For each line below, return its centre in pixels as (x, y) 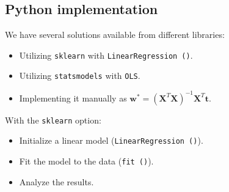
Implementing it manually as (73, 98)
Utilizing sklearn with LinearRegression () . (106, 55)
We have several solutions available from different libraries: (115, 35)
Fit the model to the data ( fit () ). (86, 161)
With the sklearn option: (53, 120)
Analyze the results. (56, 181)
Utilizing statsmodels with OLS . (80, 76)
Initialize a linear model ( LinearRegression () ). (111, 140)
